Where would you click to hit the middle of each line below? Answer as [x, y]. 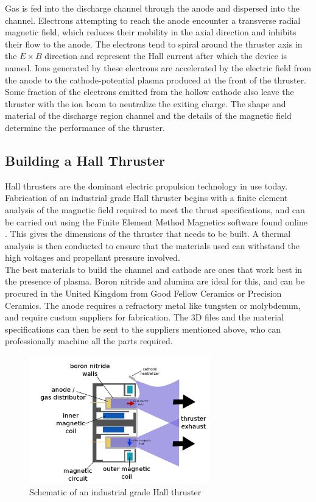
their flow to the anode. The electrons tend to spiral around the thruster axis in [154, 44]
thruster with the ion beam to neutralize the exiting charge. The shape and [146, 103]
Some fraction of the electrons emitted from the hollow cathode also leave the [149, 92]
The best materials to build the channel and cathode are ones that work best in [154, 269]
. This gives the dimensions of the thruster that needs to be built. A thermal [148, 234]
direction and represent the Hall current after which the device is [166, 56]
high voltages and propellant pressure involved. [93, 257]
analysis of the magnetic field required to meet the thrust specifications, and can [155, 209]
